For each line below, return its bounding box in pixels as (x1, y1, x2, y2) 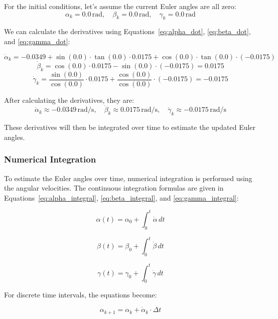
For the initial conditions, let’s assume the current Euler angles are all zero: (4, 1, 236, 11)
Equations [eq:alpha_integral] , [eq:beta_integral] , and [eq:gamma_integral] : (4, 192, 239, 203)
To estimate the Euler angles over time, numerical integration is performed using (4, 173, 252, 183)
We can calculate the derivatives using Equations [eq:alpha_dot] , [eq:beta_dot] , (4, 26, 251, 37)
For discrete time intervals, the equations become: (4, 289, 157, 300)
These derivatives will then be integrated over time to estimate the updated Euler (4, 122, 256, 132)
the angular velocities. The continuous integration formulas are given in (4, 183, 224, 193)
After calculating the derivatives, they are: (4, 94, 134, 105)
